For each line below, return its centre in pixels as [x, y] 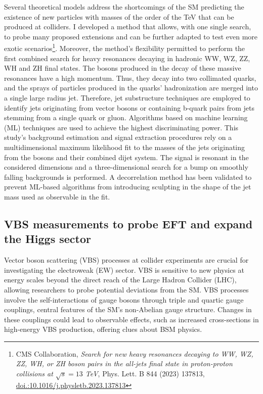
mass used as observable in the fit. [57, 196]
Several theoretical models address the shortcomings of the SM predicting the [124, 7]
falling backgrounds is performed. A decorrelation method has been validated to [128, 177]
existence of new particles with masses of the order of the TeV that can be [119, 16]
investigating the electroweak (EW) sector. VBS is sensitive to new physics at [124, 269]
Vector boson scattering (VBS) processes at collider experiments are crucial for [126, 260]
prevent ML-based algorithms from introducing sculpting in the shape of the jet [128, 187]
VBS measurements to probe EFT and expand [128, 224]
